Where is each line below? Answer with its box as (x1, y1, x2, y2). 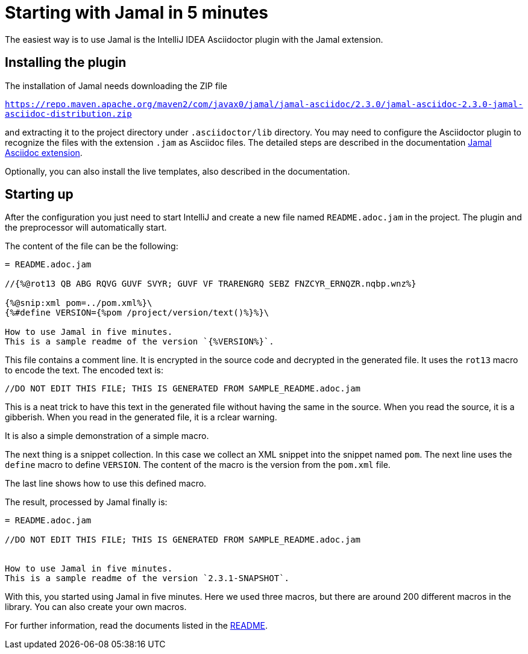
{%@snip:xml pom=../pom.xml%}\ (5, 298, 152, 308)
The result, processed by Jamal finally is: (5, 497, 168, 508)
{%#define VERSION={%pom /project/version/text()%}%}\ (5, 308, 269, 318)
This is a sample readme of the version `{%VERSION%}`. (5, 337, 274, 347)
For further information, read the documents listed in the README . (5, 620, 268, 631)
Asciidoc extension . (5, 147, 83, 158)
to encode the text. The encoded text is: (5, 365, 164, 376)
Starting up (5, 187, 74, 202)
